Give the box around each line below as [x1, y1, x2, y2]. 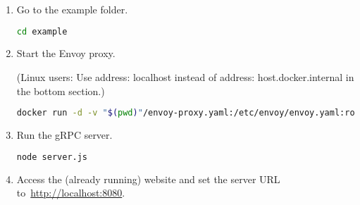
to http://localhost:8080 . [16, 185, 125, 200]
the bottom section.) [16, 83, 105, 98]
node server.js [16, 151, 88, 162]
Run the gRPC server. [16, 128, 113, 142]
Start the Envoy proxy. [16, 46, 116, 61]
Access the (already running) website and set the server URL [16, 171, 280, 186]
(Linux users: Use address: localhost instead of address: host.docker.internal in [16, 70, 354, 85]
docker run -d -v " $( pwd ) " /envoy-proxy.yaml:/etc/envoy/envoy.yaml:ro [16, 108, 355, 118]
